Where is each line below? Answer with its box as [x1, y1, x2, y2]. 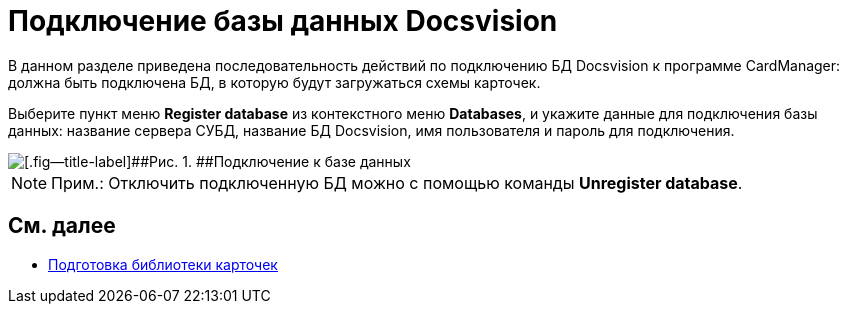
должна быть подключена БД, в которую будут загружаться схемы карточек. [8, 73, 541, 91]
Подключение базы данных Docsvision [8, 4, 558, 38]
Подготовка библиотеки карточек [48, 255, 278, 273]
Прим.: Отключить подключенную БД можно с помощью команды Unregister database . [51, 172, 743, 193]
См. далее [8, 213, 116, 239]
